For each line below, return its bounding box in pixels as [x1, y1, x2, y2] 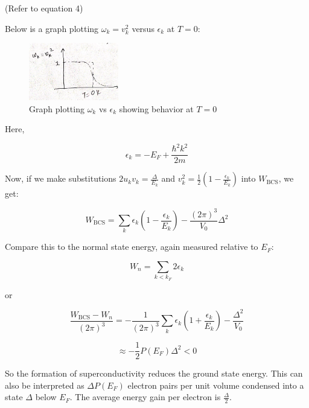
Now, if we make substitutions [5, 172, 116, 185]
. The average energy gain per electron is [69, 390, 221, 403]
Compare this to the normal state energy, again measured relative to [5, 240, 258, 253]
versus [132, 22, 154, 34]
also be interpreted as [5, 378, 84, 391]
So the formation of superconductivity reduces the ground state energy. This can [5, 367, 303, 380]
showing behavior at [119, 102, 194, 115]
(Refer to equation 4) [5, 2, 83, 14]
